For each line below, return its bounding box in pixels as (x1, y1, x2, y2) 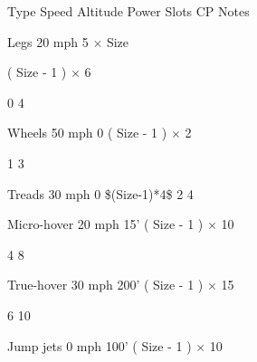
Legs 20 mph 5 (7, 32, 89, 51)
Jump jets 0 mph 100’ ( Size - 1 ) (7, 336, 192, 355)
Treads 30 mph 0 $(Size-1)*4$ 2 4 (7, 184, 194, 203)
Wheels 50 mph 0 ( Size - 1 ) (7, 123, 167, 142)
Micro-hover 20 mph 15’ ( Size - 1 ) (7, 214, 204, 233)
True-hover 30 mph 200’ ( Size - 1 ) (7, 275, 204, 294)
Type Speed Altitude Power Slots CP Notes (7, 2, 250, 20)
